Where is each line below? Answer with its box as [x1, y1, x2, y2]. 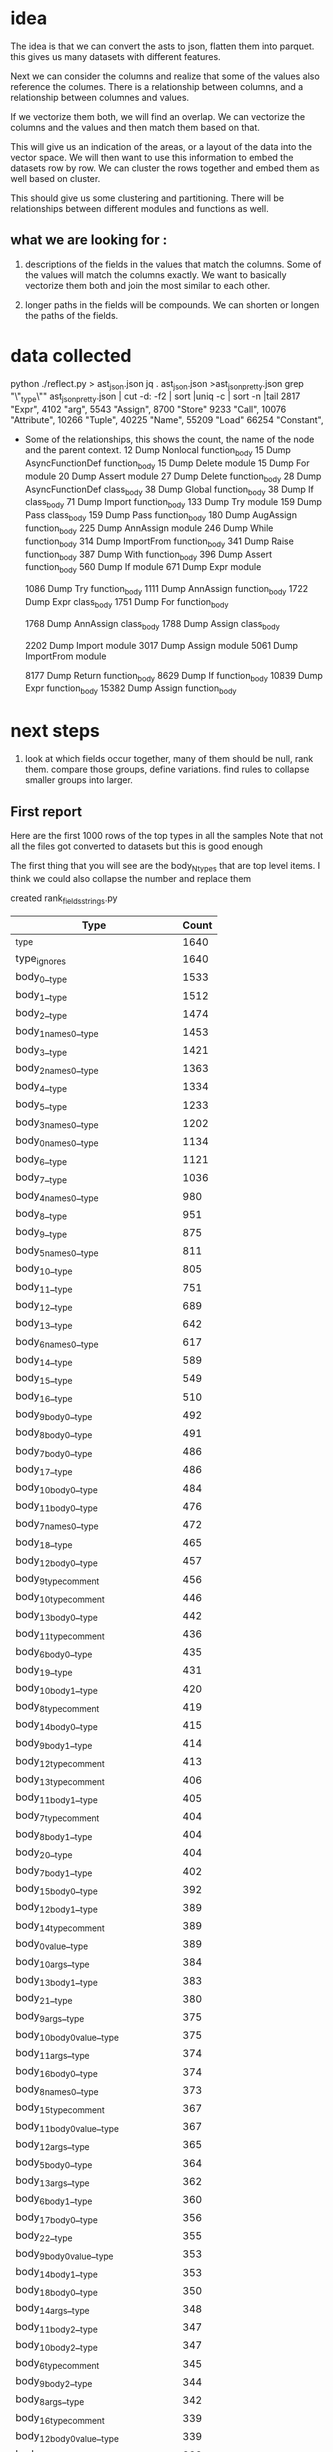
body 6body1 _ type [15, 2192, 93, 2207]
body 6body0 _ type [15, 1644, 93, 1660]
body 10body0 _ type [15, 1480, 98, 1496]
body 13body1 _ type [15, 1973, 98, 1989]
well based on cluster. [10, 172, 101, 184]
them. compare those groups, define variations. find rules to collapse [24, 763, 310, 776]
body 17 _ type [15, 1462, 73, 1478]
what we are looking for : [10, 232, 168, 249]
